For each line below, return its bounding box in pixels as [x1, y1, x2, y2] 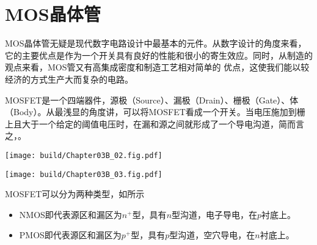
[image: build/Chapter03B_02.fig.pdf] [5, 151, 162, 160]
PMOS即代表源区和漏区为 [19, 228, 122, 241]
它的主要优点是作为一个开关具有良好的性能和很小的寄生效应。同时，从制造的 [5, 48, 313, 61]
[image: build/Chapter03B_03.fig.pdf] [5, 170, 162, 179]
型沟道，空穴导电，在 [169, 228, 255, 241]
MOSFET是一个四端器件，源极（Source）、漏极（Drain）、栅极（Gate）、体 [5, 93, 299, 106]
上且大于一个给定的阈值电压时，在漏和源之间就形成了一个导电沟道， [5, 117, 279, 130]
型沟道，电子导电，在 [172, 208, 258, 221]
